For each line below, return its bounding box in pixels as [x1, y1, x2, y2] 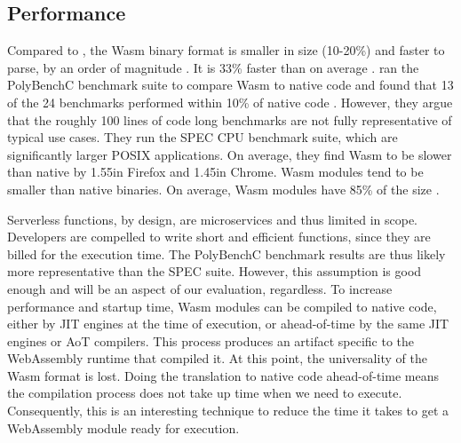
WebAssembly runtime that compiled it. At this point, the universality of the [7, 349, 427, 368]
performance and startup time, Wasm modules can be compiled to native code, [7, 297, 437, 315]
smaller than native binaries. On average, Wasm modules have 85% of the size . [7, 179, 440, 198]
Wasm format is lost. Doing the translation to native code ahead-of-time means [7, 366, 439, 384]
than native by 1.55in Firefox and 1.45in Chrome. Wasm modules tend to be [7, 162, 424, 181]
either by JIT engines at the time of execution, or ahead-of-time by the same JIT [7, 314, 449, 333]
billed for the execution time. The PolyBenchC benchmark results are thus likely [7, 244, 446, 263]
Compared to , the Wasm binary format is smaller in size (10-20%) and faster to [7, 41, 445, 59]
